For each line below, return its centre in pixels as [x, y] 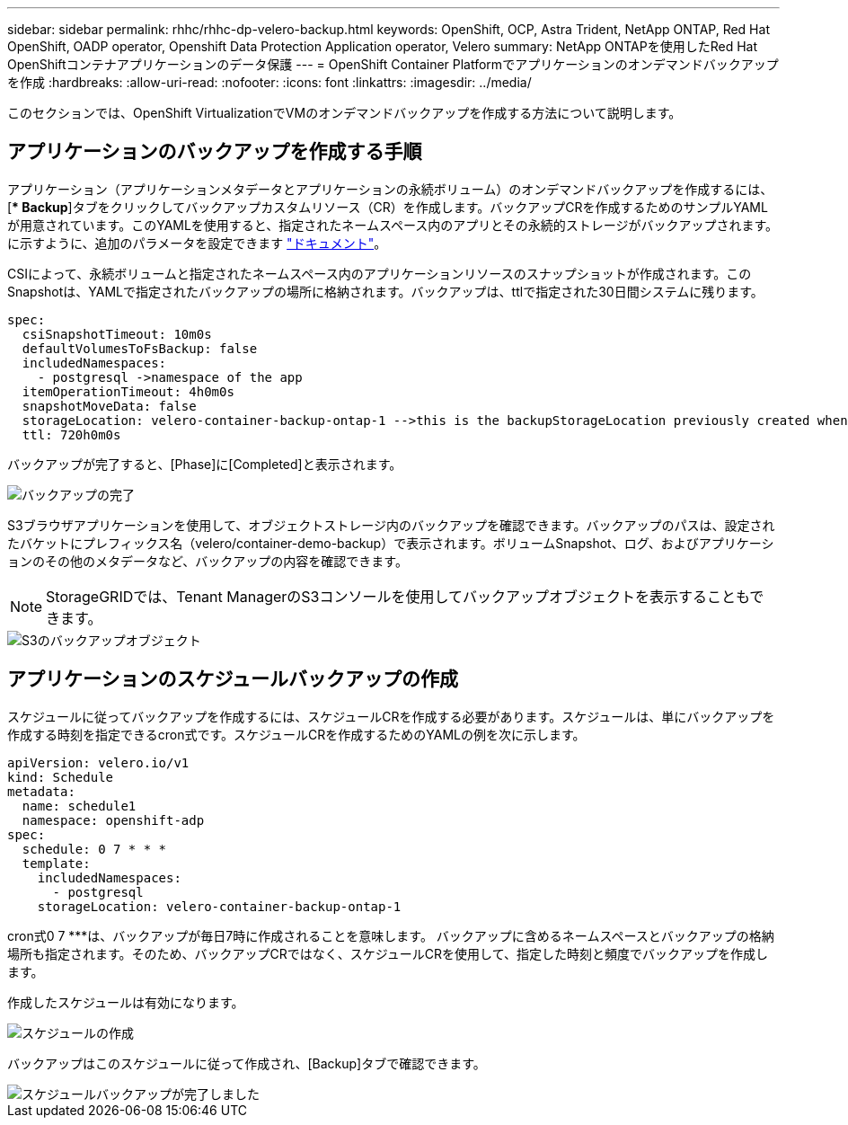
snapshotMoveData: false [109, 406]
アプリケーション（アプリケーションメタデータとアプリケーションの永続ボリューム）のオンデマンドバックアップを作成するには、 [390, 189]
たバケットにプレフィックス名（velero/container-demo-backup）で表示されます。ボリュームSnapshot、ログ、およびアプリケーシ [391, 543]
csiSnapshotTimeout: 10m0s [117, 334]
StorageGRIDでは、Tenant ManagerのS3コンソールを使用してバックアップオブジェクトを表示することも [398, 596]
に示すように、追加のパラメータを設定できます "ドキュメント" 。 [197, 243]
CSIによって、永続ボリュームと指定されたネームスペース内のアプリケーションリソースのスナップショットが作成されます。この [380, 273]
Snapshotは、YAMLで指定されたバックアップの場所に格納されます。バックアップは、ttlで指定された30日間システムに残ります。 [385, 291]
